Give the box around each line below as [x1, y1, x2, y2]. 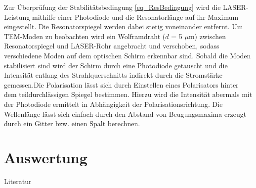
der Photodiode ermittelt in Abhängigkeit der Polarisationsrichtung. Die [4, 98, 223, 109]
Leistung [4, 11, 30, 22]
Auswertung [4, 147, 87, 167]
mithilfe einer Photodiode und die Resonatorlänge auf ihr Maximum [32, 11, 239, 22]
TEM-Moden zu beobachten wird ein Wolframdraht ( [4, 31, 166, 41]
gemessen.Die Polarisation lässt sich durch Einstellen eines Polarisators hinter [4, 79, 239, 90]
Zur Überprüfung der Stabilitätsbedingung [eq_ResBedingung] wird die [4, 2, 221, 12]
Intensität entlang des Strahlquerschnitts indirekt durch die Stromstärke [4, 70, 223, 80]
